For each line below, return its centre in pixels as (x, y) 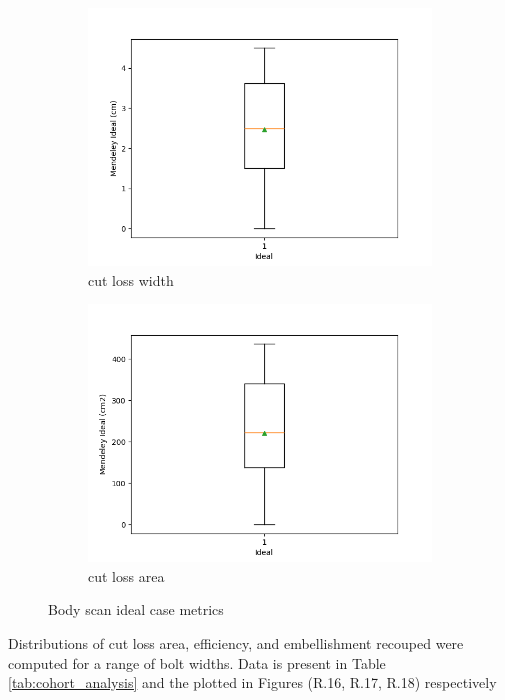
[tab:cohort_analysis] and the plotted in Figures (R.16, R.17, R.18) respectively (252, 682)
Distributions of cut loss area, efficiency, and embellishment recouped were (236, 642)
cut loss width (131, 279)
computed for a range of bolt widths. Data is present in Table (197, 662)
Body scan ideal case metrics (136, 609)
